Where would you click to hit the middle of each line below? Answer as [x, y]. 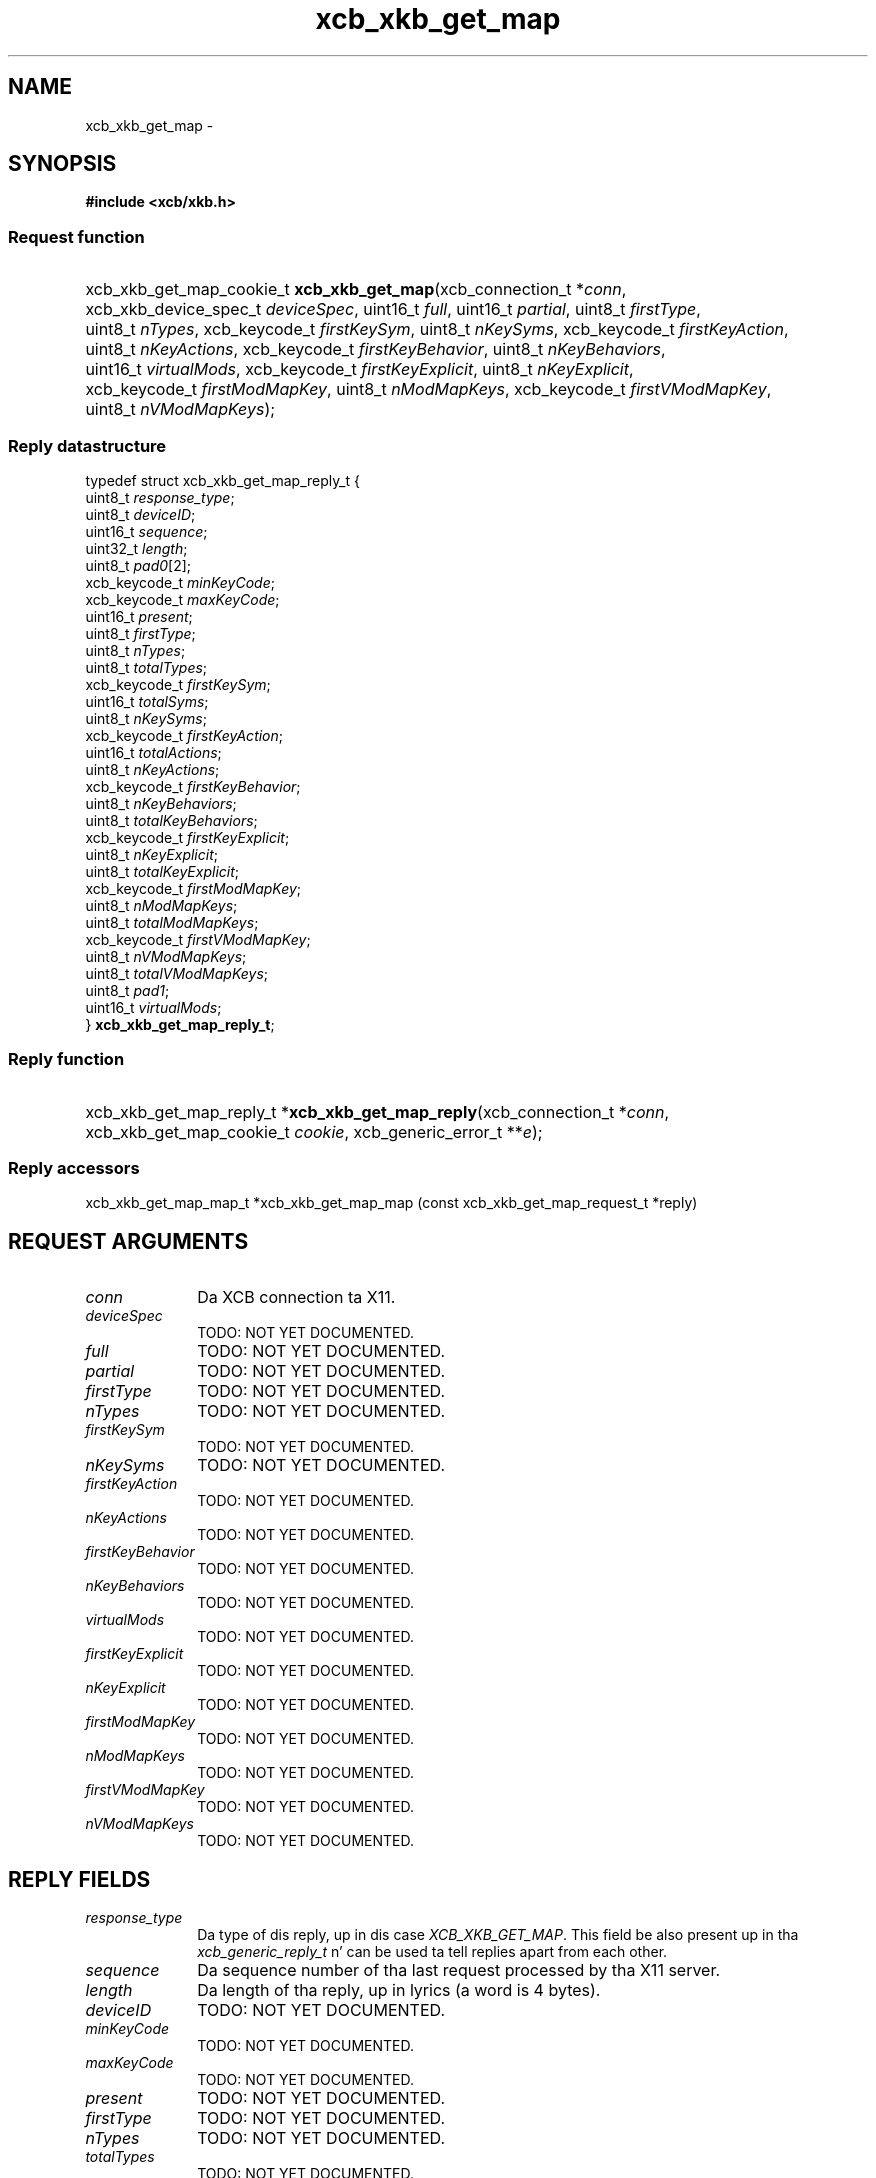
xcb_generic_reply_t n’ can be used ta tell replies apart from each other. [432, 1952]
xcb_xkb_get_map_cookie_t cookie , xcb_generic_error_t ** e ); [314, 1131]
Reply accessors [74, 1168]
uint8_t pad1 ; [127, 990]
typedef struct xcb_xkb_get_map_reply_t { [222, 480]
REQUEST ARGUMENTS [128, 1241]
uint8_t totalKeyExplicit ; [162, 871]
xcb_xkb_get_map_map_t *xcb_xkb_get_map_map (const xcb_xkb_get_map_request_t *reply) [391, 1203]
